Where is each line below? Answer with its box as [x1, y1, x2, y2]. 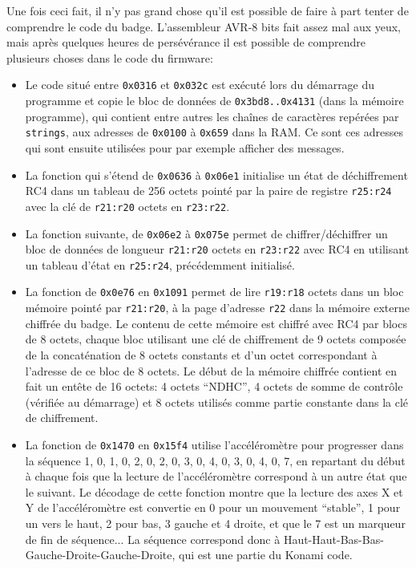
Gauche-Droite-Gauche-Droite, [25, 546, 176, 563]
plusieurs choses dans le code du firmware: [6, 49, 213, 66]
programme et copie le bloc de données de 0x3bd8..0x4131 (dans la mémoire [25, 92, 404, 109]
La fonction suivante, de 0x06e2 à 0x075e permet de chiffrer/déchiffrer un [25, 225, 388, 241]
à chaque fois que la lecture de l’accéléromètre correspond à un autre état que [25, 468, 407, 485]
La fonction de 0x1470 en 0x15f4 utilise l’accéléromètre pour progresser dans [25, 436, 404, 452]
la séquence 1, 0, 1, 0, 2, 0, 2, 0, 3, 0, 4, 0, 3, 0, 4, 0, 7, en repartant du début [25, 452, 406, 469]
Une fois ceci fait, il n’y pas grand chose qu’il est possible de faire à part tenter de [6, 2, 409, 18]
